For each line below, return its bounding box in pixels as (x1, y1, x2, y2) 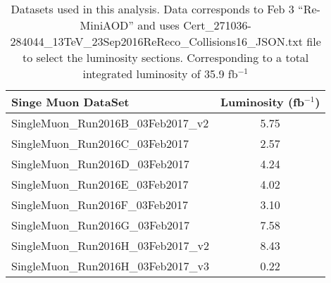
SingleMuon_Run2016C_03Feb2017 (11, 135, 189, 151)
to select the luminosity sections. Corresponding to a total (23, 49, 309, 65)
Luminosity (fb (220, 94, 304, 110)
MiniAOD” (80, 17, 134, 33)
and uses (137, 17, 180, 33)
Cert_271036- (183, 17, 251, 33)
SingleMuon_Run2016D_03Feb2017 (11, 156, 189, 172)
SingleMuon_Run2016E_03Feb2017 (11, 176, 189, 192)
